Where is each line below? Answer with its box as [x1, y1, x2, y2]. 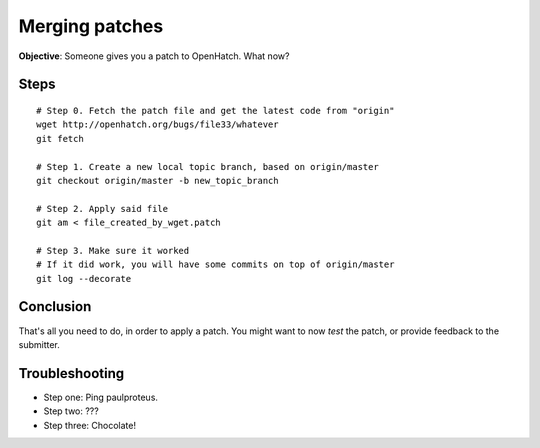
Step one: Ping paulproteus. [43, 391, 159, 403]
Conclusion [18, 298, 92, 315]
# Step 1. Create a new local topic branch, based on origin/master [36, 161, 379, 172]
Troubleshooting [18, 365, 125, 382]
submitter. [18, 338, 60, 350]
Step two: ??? [43, 405, 99, 417]
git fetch [36, 133, 84, 144]
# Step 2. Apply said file [36, 203, 169, 214]
